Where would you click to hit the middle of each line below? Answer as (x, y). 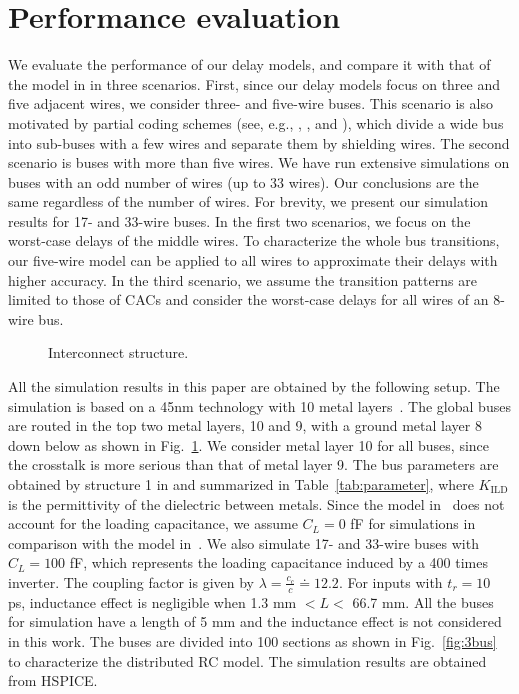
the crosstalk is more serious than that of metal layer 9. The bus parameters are (253, 464)
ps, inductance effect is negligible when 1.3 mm (152, 601)
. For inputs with (390, 581)
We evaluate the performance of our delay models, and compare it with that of (249, 64)
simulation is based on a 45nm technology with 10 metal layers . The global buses (259, 405)
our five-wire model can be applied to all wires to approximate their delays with (253, 260)
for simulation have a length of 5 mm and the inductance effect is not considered (255, 621)
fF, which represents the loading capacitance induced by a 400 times (278, 562)
